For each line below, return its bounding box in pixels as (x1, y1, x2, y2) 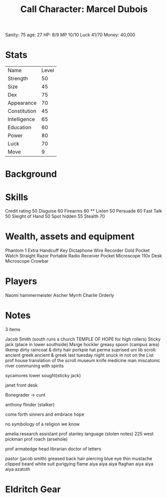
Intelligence (7, 116, 35, 123)
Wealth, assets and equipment (5, 231, 135, 242)
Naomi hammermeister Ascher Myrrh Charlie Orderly (5, 292, 114, 298)
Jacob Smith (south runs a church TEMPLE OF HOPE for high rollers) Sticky (5, 336, 161, 342)
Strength (7, 75, 28, 82)
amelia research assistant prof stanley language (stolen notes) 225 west (5, 431, 154, 437)
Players (5, 276, 37, 287)
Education (7, 124, 31, 131)
